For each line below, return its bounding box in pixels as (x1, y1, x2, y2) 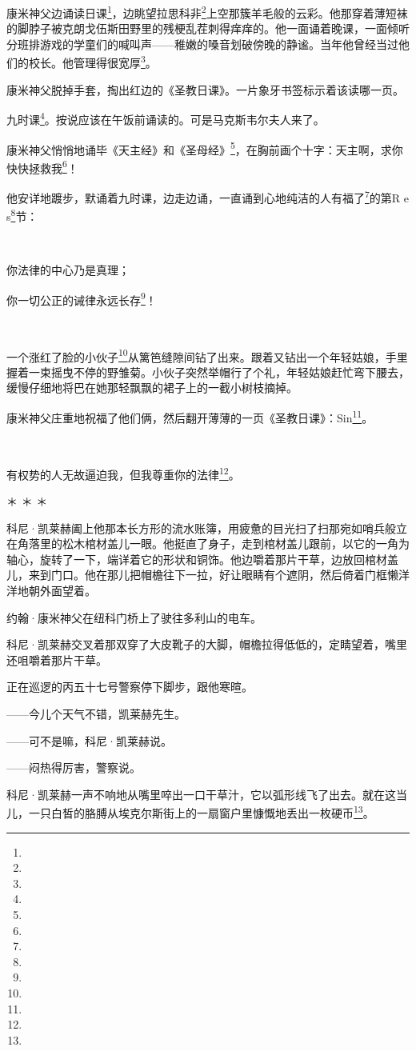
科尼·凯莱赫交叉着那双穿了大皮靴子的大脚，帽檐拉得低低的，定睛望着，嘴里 (6, 636, 407, 653)
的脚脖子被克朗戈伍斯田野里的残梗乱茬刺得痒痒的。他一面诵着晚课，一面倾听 (6, 20, 410, 37)
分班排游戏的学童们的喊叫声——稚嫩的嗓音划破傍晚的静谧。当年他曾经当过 (6, 35, 398, 52)
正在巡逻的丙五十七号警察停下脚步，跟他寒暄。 (6, 678, 253, 695)
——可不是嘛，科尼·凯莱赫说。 (6, 732, 172, 749)
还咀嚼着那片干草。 (6, 651, 107, 668)
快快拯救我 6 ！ (6, 157, 78, 176)
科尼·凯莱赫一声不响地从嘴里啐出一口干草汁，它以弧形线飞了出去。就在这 (6, 785, 396, 802)
